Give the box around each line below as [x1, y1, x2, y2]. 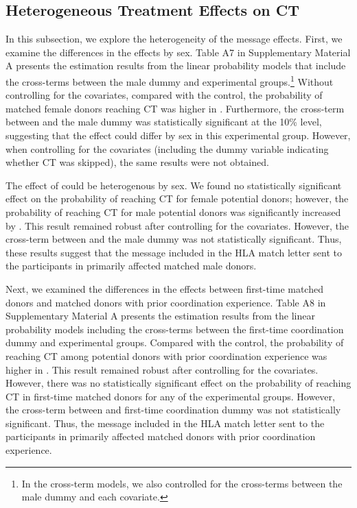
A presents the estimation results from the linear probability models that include [5, 58, 346, 73]
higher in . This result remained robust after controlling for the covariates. [5, 362, 319, 376]
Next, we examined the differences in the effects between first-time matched [5, 281, 323, 295]
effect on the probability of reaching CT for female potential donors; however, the [5, 191, 349, 206]
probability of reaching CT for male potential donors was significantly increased [5, 204, 341, 219]
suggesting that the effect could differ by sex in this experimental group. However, [5, 128, 351, 143]
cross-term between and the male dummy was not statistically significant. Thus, [5, 232, 342, 246]
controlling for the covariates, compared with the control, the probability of [5, 88, 323, 102]
